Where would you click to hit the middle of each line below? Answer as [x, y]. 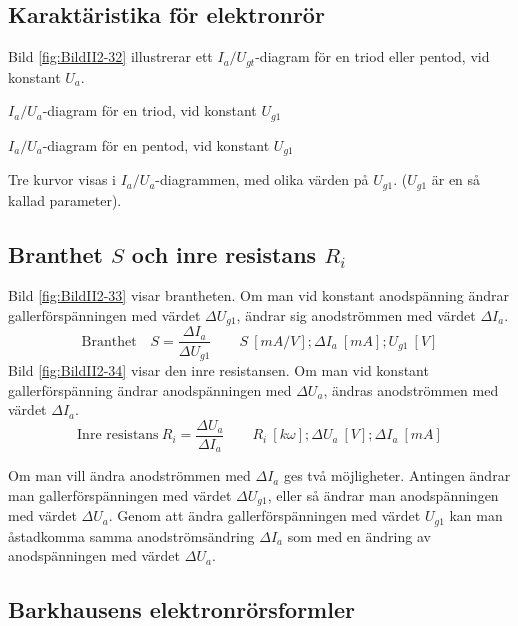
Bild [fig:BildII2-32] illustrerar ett [110, 56]
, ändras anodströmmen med [411, 389]
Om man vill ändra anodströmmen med [129, 475]
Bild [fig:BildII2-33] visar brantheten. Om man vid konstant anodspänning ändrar [258, 295]
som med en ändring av [359, 535]
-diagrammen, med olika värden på [262, 179]
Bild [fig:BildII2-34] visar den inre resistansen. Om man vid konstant [218, 369]
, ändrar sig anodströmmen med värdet [356, 315]
